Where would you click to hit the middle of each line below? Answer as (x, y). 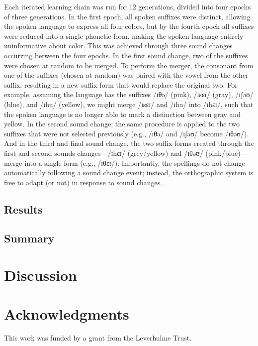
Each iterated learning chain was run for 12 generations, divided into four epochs (128, 6)
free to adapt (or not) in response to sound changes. (83, 182)
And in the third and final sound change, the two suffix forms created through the (129, 143)
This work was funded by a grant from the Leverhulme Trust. (98, 338)
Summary (29, 238)
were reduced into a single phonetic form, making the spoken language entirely (124, 36)
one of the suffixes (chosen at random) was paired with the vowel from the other (126, 75)
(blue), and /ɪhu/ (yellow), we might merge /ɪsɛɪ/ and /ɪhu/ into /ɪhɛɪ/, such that (129, 104)
